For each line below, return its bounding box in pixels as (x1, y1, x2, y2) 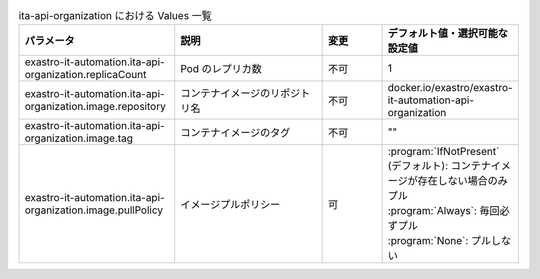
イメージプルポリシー (180, 198, 281, 212)
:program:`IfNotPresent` (387, 145, 500, 159)
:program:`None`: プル (387, 234, 492, 248)
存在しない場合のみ (417, 174, 509, 188)
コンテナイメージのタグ (180, 126, 291, 140)
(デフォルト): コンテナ (387, 159, 492, 173)
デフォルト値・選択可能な (387, 26, 509, 40)
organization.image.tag (24, 131, 134, 145)
